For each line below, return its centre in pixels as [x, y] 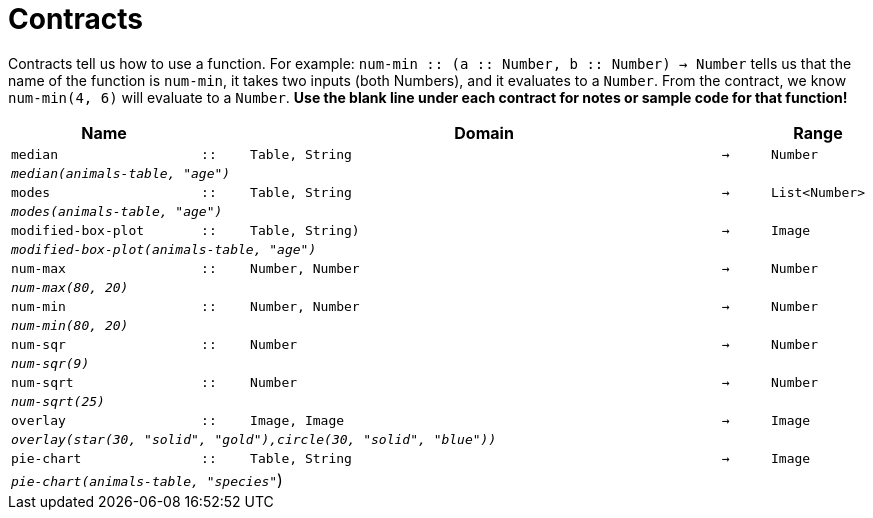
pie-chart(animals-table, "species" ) [147, 479]
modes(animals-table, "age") [117, 211]
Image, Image [297, 420]
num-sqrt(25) [58, 401]
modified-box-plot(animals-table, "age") [164, 249]
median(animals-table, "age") [121, 173]
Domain [484, 132]
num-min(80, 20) [70, 325]
